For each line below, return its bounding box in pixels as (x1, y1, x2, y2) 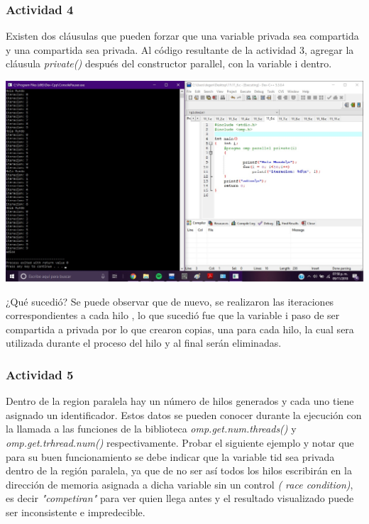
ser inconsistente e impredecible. (6, 504, 145, 519)
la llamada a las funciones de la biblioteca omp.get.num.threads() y (6, 421, 297, 436)
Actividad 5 (6, 365, 74, 383)
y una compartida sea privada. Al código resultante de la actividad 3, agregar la (6, 42, 354, 57)
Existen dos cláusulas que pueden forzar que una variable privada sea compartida (6, 28, 359, 43)
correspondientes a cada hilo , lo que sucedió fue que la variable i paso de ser (6, 308, 340, 323)
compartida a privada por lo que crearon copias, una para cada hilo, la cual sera (6, 321, 354, 336)
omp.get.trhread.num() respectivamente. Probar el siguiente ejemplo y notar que (6, 435, 354, 450)
